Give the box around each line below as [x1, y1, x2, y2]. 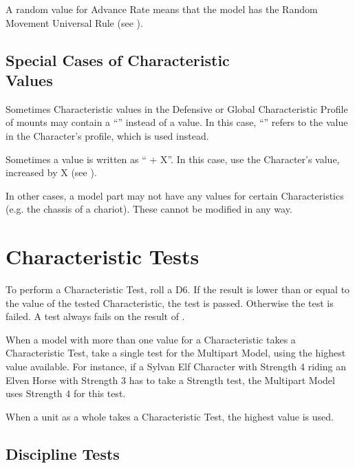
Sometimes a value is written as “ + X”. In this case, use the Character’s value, [6, 151, 340, 166]
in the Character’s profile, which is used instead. [6, 128, 209, 142]
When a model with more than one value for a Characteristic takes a [6, 332, 296, 346]
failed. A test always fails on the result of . [6, 309, 185, 323]
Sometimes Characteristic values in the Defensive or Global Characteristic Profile [6, 101, 348, 116]
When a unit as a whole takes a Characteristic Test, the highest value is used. [6, 409, 334, 423]
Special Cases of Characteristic [6, 49, 230, 70]
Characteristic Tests [6, 242, 200, 270]
